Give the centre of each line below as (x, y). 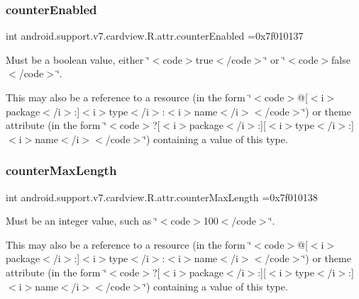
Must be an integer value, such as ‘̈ (82, 221)
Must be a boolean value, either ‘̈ (78, 59)
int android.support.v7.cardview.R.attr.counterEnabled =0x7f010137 (155, 36)
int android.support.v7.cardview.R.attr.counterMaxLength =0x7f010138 (162, 197)
